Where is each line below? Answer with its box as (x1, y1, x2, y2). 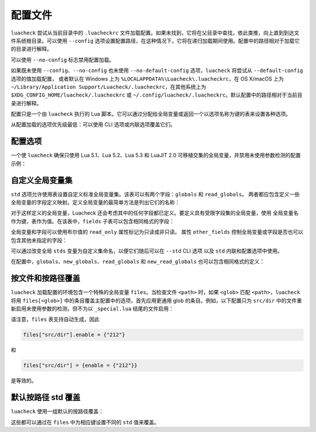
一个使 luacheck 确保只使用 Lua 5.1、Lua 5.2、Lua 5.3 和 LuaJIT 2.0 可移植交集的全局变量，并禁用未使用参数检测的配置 (11, 152, 301, 159)
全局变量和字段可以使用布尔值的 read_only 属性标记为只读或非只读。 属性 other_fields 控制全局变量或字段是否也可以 (11, 229, 304, 236)
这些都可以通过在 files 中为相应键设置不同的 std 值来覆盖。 (11, 419, 160, 426)
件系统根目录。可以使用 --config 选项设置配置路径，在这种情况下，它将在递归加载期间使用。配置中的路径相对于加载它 (11, 37, 300, 44)
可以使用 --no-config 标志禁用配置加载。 (11, 56, 115, 63)
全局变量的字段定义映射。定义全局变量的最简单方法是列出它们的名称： (11, 199, 180, 206)
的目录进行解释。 (11, 46, 52, 53)
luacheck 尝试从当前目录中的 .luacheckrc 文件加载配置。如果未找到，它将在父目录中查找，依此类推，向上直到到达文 (11, 29, 300, 36)
